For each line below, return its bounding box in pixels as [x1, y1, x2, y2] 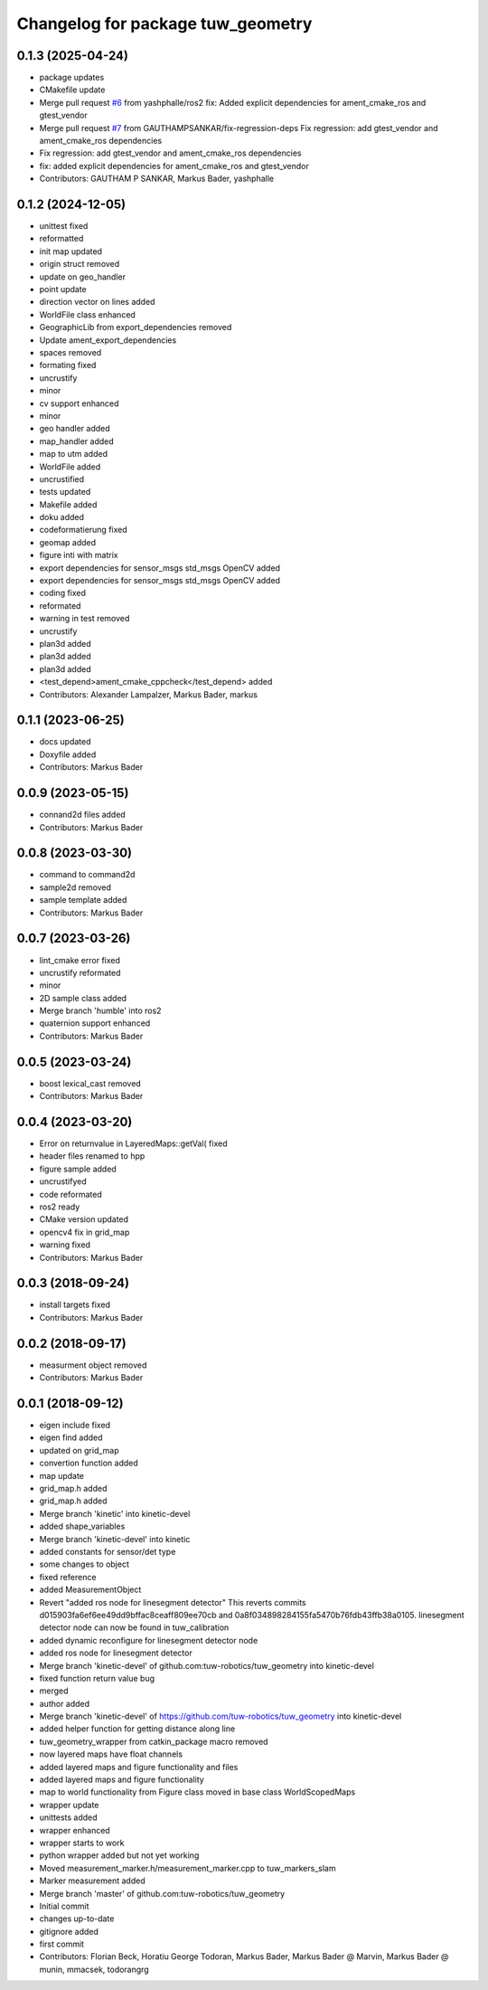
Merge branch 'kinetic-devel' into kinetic [39, 1533, 191, 1544]
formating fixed [39, 360, 97, 371]
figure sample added [39, 1163, 117, 1174]
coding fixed [39, 588, 86, 599]
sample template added [39, 895, 127, 905]
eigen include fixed [39, 1420, 111, 1431]
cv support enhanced [39, 398, 119, 409]
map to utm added [39, 449, 108, 460]
